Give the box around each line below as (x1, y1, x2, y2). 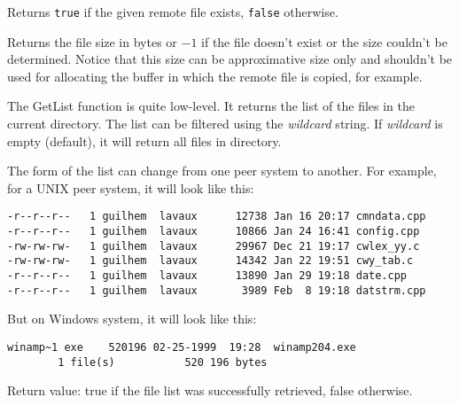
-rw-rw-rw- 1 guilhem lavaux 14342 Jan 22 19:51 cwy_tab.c (7, 254, 414, 268)
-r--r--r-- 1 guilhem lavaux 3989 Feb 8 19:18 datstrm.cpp (7, 284, 426, 297)
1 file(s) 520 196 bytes (58, 355, 268, 369)
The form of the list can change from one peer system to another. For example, (7, 161, 437, 180)
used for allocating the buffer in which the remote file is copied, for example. (7, 66, 423, 85)
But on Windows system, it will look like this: (7, 309, 257, 328)
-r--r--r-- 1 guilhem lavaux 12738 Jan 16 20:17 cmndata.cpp (7, 210, 426, 223)
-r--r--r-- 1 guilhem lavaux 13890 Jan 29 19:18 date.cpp (7, 269, 408, 283)
